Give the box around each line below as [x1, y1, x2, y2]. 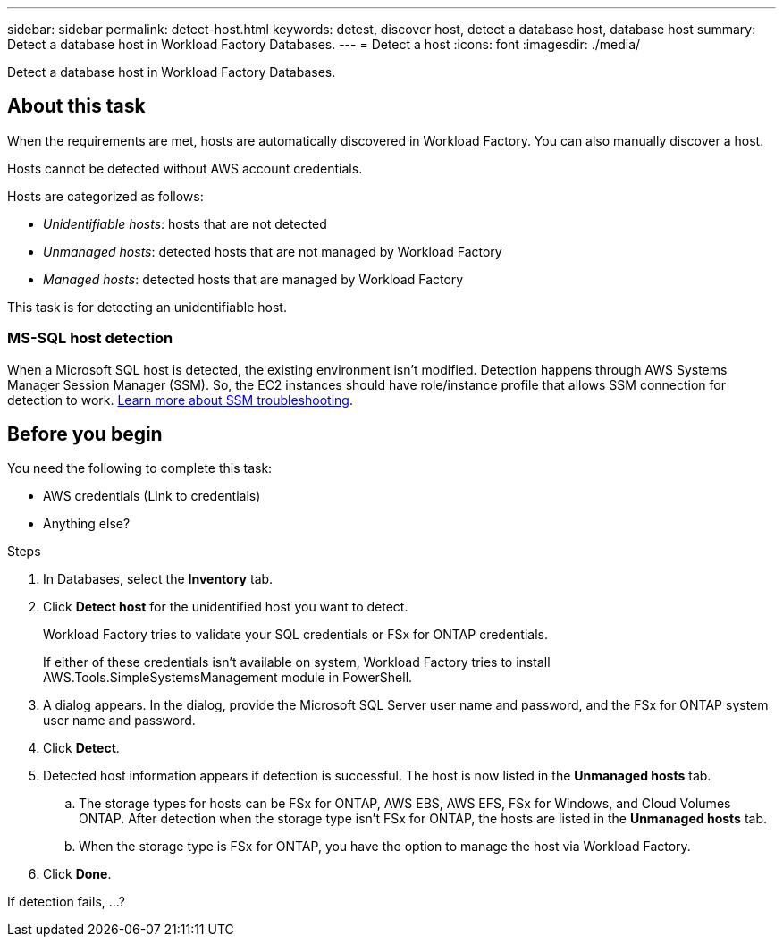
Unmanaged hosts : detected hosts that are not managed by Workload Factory [43, 243, 502, 259]
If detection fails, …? [7, 894, 125, 910]
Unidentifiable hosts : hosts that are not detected [43, 215, 327, 232]
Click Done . [43, 866, 112, 882]
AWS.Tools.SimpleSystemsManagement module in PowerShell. [43, 670, 413, 686]
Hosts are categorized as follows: [7, 188, 204, 204]
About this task [7, 95, 146, 118]
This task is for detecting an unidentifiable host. [7, 299, 287, 315]
